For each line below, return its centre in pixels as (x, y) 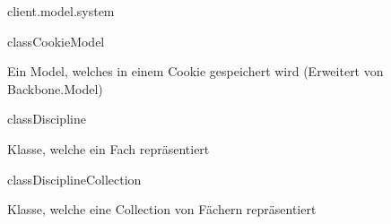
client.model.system (61, 11)
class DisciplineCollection (74, 179)
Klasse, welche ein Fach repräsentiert (109, 148)
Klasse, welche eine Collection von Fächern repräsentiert (162, 209)
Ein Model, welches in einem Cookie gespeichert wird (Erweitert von (195, 71)
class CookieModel (56, 41)
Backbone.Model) (55, 88)
